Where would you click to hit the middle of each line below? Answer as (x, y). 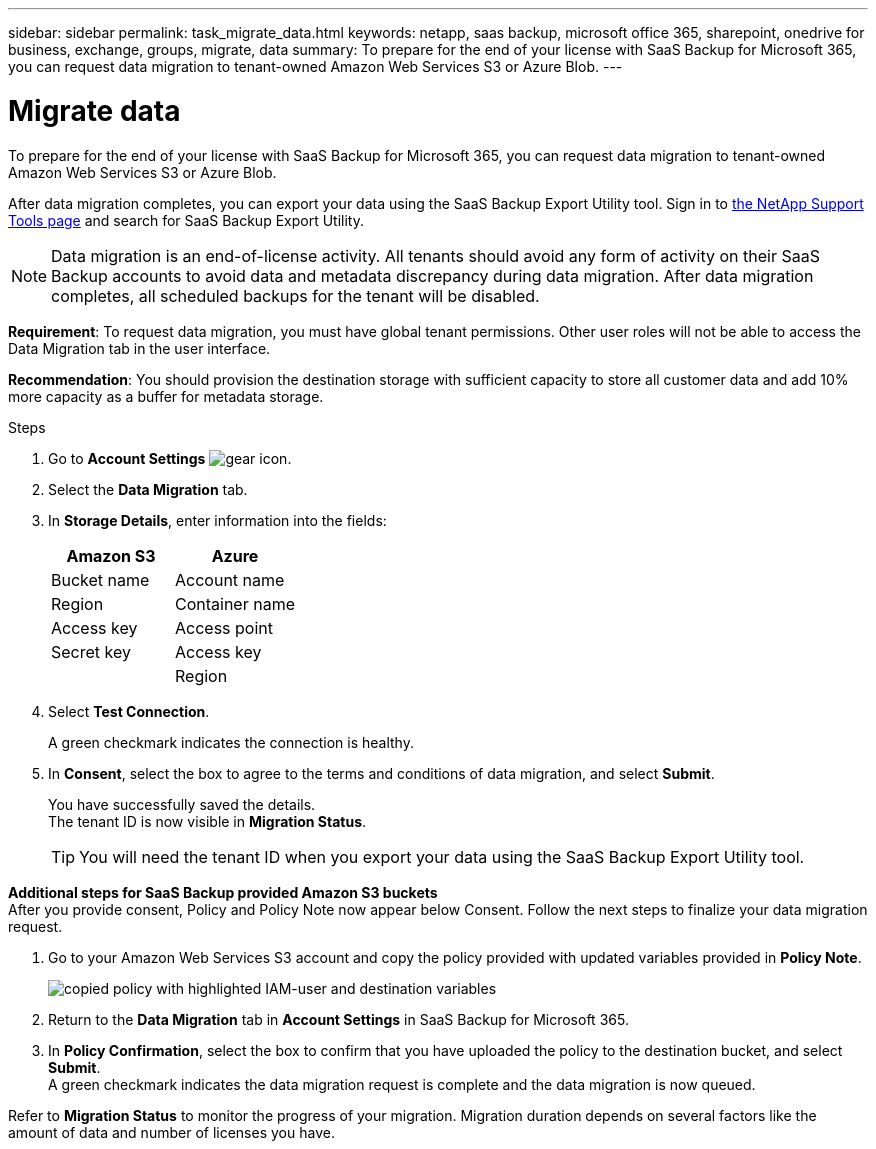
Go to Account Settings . (170, 458)
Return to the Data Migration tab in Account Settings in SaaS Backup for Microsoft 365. (338, 1019)
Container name (235, 603)
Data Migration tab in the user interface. (139, 348)
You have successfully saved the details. (182, 804)
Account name (230, 579)
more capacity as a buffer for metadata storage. (166, 396)
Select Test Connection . (129, 711)
